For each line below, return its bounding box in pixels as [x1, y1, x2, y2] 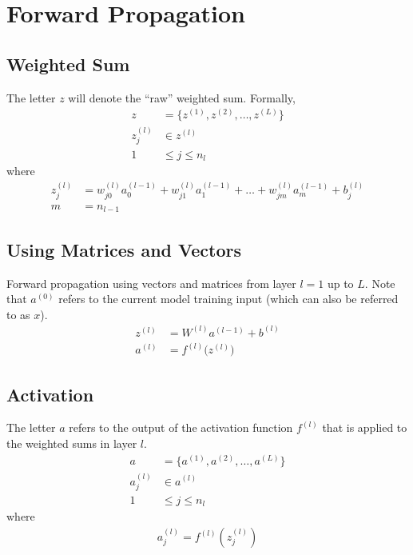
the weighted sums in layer [6, 435, 137, 452]
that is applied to [322, 419, 407, 436]
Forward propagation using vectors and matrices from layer [6, 274, 296, 291]
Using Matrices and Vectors [6, 237, 242, 262]
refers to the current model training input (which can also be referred [58, 290, 399, 307]
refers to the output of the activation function [69, 419, 293, 436]
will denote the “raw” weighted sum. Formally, [68, 89, 296, 106]
